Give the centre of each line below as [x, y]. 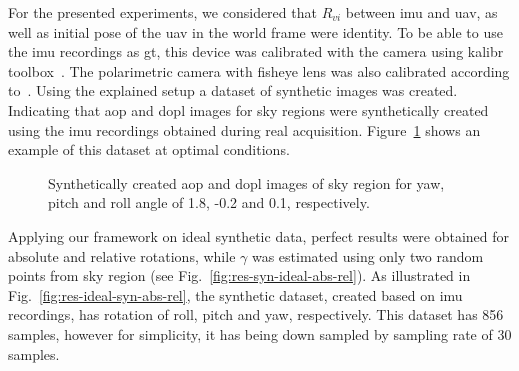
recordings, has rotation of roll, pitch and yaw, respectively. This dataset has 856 [256, 314]
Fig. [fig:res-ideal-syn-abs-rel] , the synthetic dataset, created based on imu [235, 294]
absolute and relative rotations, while [122, 255]
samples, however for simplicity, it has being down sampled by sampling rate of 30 [260, 333]
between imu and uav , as [421, 12]
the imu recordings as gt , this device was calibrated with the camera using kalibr [256, 51]
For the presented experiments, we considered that [162, 12]
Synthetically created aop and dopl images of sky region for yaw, [246, 182]
